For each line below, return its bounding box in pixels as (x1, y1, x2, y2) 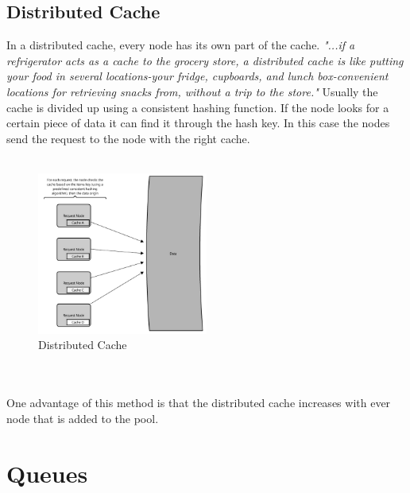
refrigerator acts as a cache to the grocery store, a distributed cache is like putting (6, 52, 404, 68)
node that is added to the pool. (6, 410, 159, 426)
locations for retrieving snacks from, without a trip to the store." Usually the (6, 83, 378, 99)
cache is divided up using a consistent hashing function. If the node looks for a (6, 99, 389, 115)
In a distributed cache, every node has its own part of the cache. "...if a (6, 37, 355, 53)
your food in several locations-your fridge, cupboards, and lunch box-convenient (6, 68, 389, 84)
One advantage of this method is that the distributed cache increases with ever (6, 394, 391, 411)
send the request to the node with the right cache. (6, 130, 250, 146)
